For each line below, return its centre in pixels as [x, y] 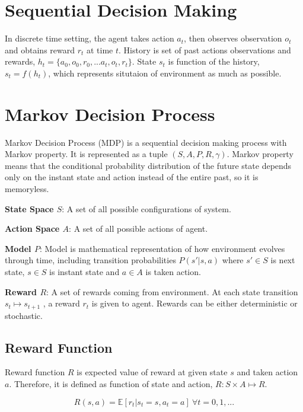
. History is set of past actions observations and [205, 49]
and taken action [267, 372]
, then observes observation [233, 38]
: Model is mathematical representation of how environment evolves [162, 248]
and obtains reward [40, 49]
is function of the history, [214, 61]
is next [283, 260]
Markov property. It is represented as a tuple [86, 154]
